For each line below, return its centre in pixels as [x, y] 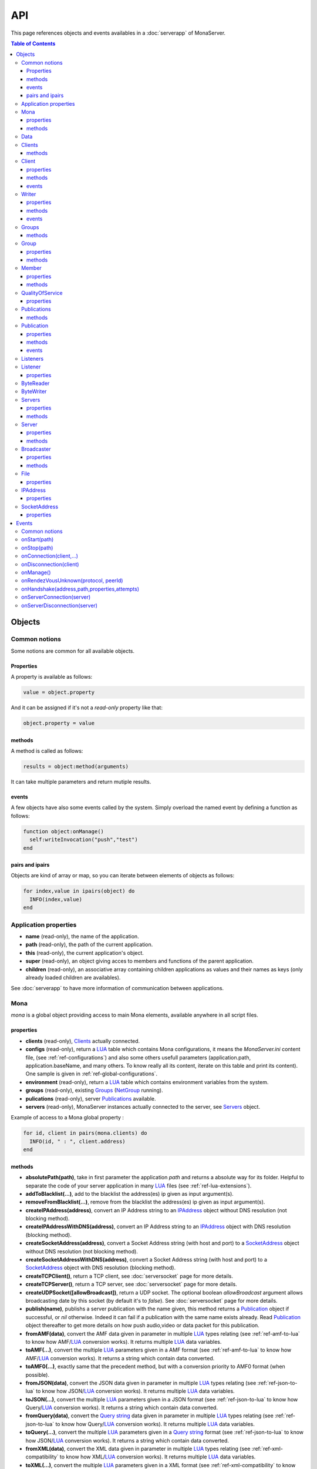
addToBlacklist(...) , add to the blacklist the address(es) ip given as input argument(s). [130, 1193]
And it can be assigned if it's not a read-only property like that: [87, 707]
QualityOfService [42, 293]
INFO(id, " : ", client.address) [77, 1141]
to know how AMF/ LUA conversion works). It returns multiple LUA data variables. [124, 1341]
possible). [38, 1374]
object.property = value [59, 723]
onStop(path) [37, 548]
